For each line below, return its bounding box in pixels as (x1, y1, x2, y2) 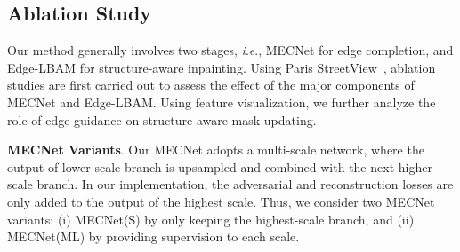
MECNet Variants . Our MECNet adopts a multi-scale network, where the (7, 140, 424, 159)
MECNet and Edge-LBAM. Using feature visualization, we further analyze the (7, 92, 436, 111)
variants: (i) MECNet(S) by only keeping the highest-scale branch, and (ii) (7, 209, 415, 228)
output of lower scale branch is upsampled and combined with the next (7, 157, 395, 176)
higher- (398, 157, 437, 176)
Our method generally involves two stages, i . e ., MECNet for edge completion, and (7, 41, 454, 59)
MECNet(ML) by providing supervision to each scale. (7, 227, 300, 246)
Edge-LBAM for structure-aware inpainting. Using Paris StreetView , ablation (7, 58, 436, 76)
